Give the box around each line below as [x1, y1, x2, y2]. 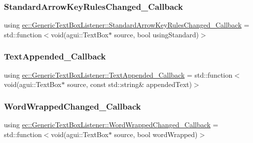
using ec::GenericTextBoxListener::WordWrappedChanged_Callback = [4, 119, 218, 130]
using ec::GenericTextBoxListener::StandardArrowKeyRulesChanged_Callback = [4, 20, 250, 30]
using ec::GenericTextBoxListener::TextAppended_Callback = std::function [4, 69, 233, 80]
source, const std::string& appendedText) [67, 79, 192, 89]
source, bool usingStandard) [114, 29, 199, 39]
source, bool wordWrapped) [114, 129, 198, 139]
